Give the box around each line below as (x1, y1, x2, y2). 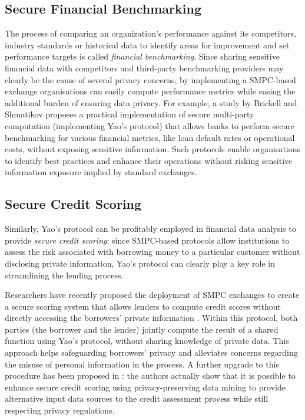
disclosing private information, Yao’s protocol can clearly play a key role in (5, 257, 275, 269)
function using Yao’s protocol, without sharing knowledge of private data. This (5, 334, 289, 347)
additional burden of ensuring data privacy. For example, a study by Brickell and (5, 96, 297, 109)
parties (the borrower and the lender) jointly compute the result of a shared (5, 323, 279, 335)
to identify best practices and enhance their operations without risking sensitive (5, 154, 293, 166)
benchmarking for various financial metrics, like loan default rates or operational (5, 131, 295, 143)
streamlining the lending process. (5, 268, 124, 281)
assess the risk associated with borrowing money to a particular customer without (5, 245, 300, 258)
